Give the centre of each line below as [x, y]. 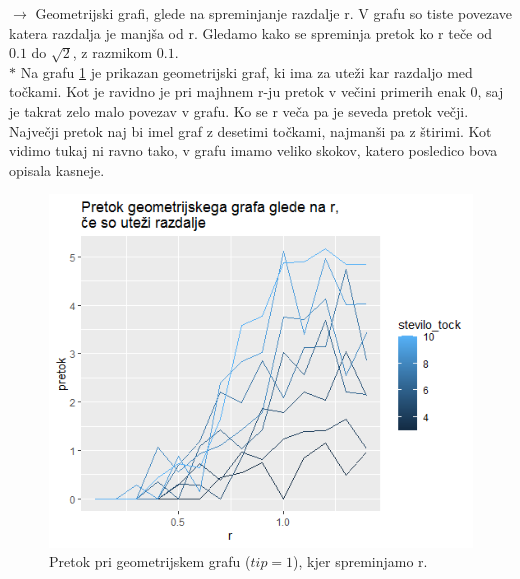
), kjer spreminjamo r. [360, 561]
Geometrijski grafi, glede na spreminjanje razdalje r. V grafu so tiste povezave [274, 13]
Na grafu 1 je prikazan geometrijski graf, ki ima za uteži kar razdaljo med [246, 71]
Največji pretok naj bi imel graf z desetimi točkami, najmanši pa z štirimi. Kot [250, 130]
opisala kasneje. [57, 169]
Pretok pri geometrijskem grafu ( [150, 561]
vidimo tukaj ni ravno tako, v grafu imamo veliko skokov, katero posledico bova [253, 150]
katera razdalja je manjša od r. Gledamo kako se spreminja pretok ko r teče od [251, 32]
